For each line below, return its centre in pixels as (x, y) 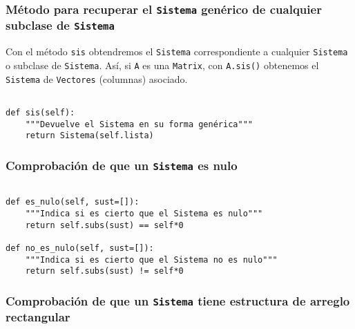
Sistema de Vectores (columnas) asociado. (97, 78)
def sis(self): (40, 112)
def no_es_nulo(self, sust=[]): (80, 248)
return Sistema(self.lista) (89, 136)
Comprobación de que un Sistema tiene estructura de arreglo (178, 300)
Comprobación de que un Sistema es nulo (122, 165)
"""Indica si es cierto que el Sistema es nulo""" (144, 213)
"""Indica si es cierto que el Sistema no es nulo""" (151, 260)
